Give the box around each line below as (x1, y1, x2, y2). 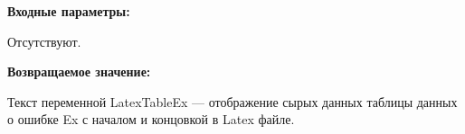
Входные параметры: (7, 2, 130, 20)
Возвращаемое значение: (7, 62, 151, 81)
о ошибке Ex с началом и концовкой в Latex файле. (7, 110, 295, 129)
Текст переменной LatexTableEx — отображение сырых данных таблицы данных (7, 92, 458, 111)
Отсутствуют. (7, 31, 81, 50)
